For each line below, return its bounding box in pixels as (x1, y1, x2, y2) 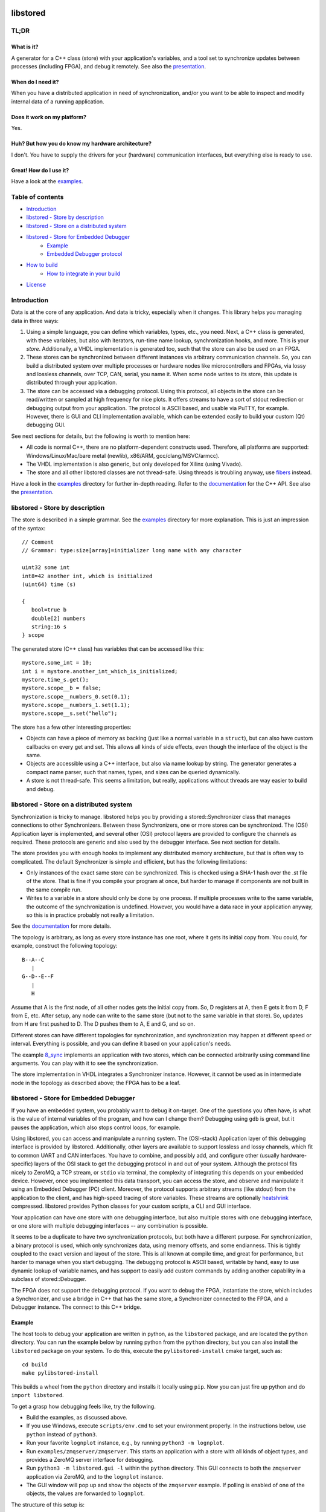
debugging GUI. (26, 421, 66, 429)
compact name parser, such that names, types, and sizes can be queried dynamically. (26, 768, 241, 775)
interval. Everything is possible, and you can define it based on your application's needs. (11, 1040, 232, 1048)
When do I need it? (11, 78, 59, 85)
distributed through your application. (26, 379, 117, 386)
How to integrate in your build (46, 270, 121, 277)
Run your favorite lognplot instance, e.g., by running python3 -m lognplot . (26, 1439, 225, 1447)
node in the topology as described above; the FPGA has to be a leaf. (11, 1079, 181, 1086)
